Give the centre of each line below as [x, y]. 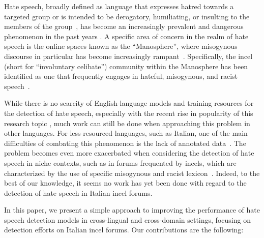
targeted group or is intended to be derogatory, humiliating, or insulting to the [127, 16]
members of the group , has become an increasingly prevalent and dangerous [124, 26]
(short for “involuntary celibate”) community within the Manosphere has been [126, 66]
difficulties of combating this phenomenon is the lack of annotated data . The [125, 143]
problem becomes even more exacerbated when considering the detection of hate [129, 153]
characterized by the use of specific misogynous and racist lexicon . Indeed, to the [132, 173]
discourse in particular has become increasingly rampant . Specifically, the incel [128, 56]
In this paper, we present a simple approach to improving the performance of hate [132, 210]
